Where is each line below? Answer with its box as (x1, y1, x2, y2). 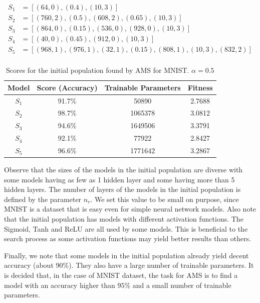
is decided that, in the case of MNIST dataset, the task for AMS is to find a (4, 270, 238, 280)
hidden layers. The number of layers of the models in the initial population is (4, 184, 241, 194)
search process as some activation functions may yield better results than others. (4, 233, 251, 244)
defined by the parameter (4, 193, 82, 204)
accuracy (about (4, 260, 54, 270)
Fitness (187, 82, 213, 92)
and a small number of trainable (132, 279, 231, 290)
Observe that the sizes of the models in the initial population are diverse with (4, 164, 243, 175)
